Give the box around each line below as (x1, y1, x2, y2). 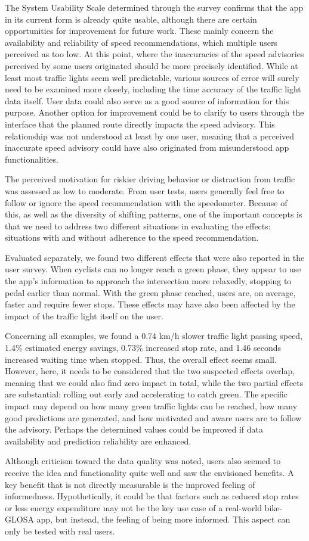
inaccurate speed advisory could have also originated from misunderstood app (5, 141, 289, 154)
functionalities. (5, 153, 58, 165)
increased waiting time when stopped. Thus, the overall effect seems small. (5, 353, 277, 365)
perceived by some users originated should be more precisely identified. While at (5, 59, 298, 71)
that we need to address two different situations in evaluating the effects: (5, 219, 271, 232)
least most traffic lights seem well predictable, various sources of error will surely (5, 71, 299, 83)
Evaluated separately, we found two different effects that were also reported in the (5, 251, 305, 263)
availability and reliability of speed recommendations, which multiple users (5, 36, 278, 48)
